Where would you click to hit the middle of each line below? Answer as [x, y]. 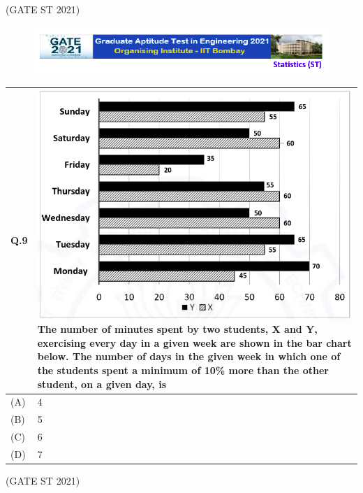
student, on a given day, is [102, 384]
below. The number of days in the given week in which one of [189, 356]
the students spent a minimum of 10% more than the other [183, 370]
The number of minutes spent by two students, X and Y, [177, 329]
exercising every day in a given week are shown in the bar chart [194, 342]
